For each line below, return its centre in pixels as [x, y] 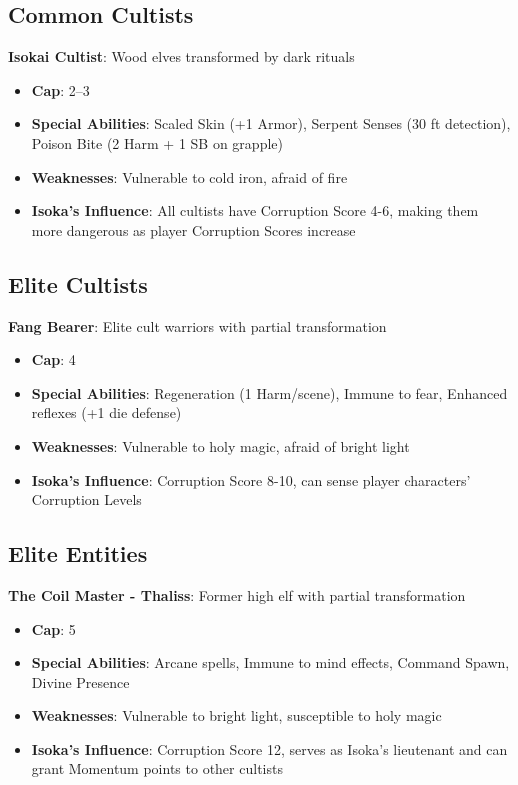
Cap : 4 [53, 359]
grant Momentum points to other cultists [157, 768]
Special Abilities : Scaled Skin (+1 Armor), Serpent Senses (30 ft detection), [271, 123]
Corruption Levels [86, 499]
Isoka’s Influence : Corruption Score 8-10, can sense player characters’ [251, 479]
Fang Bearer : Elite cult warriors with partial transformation [197, 325]
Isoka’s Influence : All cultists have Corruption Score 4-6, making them [255, 210]
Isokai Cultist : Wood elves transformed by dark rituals [181, 56]
